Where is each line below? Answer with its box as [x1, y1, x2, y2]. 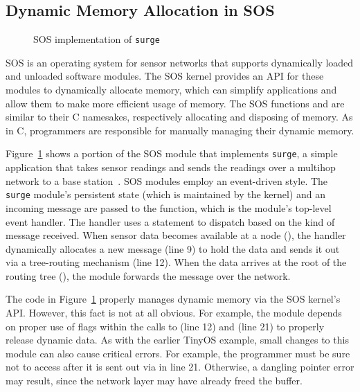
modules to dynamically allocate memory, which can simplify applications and [6, 82, 337, 97]
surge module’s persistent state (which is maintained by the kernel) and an [6, 187, 326, 202]
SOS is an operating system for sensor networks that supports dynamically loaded [6, 55, 354, 69]
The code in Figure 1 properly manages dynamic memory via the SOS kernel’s [6, 292, 341, 306]
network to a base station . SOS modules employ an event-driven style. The [6, 173, 328, 188]
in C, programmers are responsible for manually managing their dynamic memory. [6, 123, 354, 137]
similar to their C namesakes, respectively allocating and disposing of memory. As [6, 109, 353, 124]
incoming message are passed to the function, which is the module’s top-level [6, 200, 332, 215]
